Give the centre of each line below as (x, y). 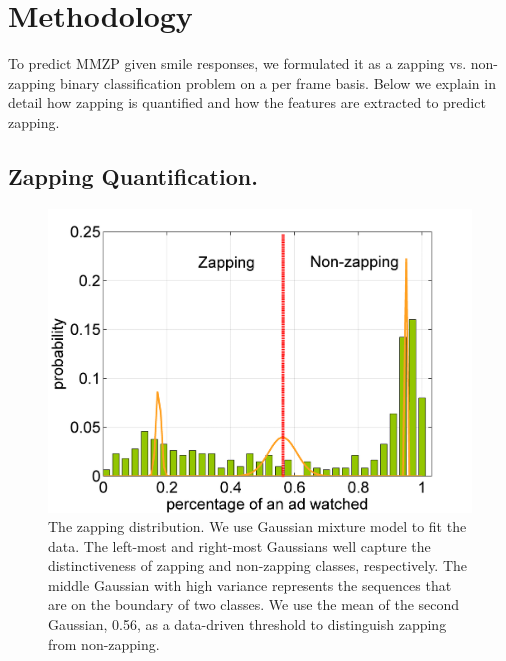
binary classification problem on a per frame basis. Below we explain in (278, 82)
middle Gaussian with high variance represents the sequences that (250, 584)
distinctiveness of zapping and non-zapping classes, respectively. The (258, 565)
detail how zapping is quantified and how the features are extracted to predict (247, 102)
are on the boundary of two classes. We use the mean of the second (254, 604)
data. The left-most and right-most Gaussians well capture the (239, 545)
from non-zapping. (104, 643)
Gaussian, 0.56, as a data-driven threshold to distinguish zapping (247, 624)
